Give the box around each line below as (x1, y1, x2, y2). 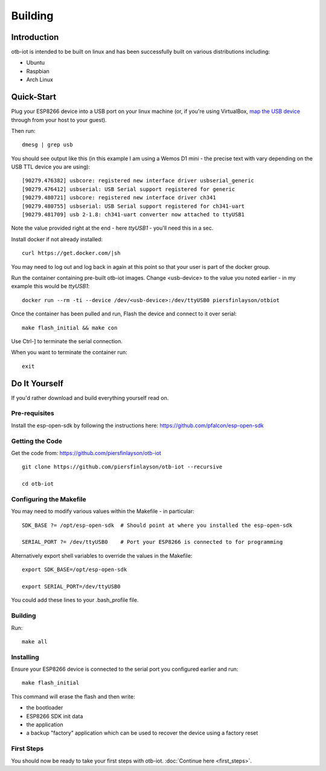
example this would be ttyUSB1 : (11, 283, 90, 290)
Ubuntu (26, 59, 45, 66)
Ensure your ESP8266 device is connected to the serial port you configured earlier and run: (11, 665, 238, 673)
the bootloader (26, 704, 63, 711)
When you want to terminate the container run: (11, 349, 127, 356)
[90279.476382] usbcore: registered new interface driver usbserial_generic (22, 177, 255, 184)
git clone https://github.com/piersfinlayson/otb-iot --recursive (22, 463, 223, 471)
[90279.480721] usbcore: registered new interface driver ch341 (22, 194, 217, 201)
